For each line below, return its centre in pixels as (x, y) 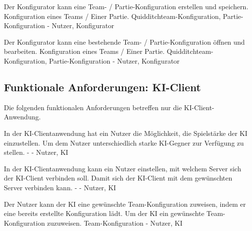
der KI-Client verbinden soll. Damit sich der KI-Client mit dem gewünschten (118, 178)
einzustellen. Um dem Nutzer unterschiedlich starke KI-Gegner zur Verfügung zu (124, 142)
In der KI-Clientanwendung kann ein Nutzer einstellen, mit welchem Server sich (123, 168)
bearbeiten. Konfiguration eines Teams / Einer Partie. (84, 51)
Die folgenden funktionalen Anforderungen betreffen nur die (93, 107)
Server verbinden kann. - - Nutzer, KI (60, 187)
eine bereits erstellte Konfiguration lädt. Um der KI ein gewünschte (104, 213)
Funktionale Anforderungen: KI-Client (102, 87)
